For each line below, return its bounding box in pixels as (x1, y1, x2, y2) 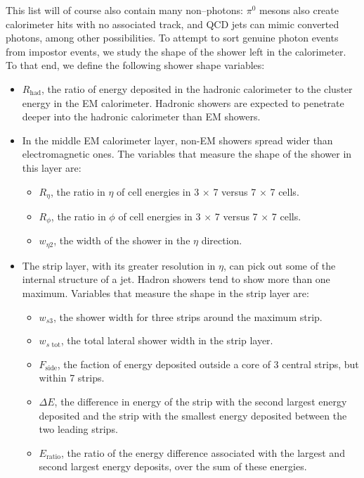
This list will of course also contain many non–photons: (6, 3, 243, 17)
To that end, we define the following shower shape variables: (6, 58, 265, 73)
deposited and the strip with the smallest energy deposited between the (39, 408, 347, 422)
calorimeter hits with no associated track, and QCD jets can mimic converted (6, 16, 339, 31)
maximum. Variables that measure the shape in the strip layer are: (22, 286, 309, 301)
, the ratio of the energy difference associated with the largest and (60, 445, 345, 460)
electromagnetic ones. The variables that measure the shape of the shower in (22, 146, 352, 161)
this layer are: (22, 160, 82, 175)
